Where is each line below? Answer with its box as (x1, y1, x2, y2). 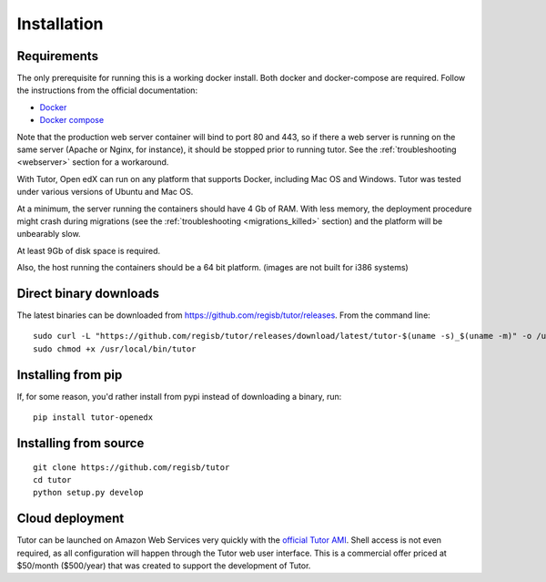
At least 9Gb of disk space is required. (16, 245, 161, 256)
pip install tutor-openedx (33, 413, 154, 423)
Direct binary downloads (16, 285, 159, 301)
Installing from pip (16, 367, 123, 383)
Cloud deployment (16, 511, 125, 526)
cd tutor (33, 475, 72, 485)
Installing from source (16, 435, 145, 451)
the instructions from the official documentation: (16, 85, 198, 96)
